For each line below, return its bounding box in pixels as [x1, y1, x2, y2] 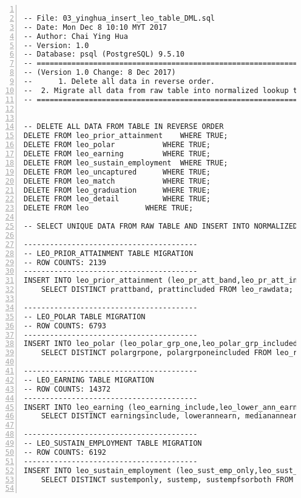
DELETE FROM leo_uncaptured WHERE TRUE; [24, 167, 211, 176]
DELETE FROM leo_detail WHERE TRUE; [24, 195, 211, 204]
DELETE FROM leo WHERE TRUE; [24, 204, 194, 213]
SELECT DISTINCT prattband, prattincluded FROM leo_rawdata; [41, 285, 293, 294]
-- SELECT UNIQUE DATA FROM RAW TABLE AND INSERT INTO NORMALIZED [24, 222, 298, 230]
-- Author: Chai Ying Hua [24, 32, 128, 41]
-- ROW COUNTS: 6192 [24, 448, 107, 457]
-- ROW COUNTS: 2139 [24, 258, 107, 267]
